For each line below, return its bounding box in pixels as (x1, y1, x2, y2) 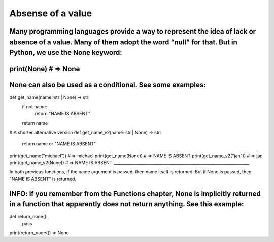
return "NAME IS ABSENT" (35, 111, 91, 117)
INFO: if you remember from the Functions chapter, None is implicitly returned (9, 189, 261, 198)
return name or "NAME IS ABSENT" (22, 141, 96, 147)
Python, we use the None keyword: (9, 48, 123, 57)
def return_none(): (9, 214, 48, 220)
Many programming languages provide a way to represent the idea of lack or (9, 27, 256, 36)
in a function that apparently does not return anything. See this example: (9, 200, 244, 208)
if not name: (22, 103, 48, 109)
